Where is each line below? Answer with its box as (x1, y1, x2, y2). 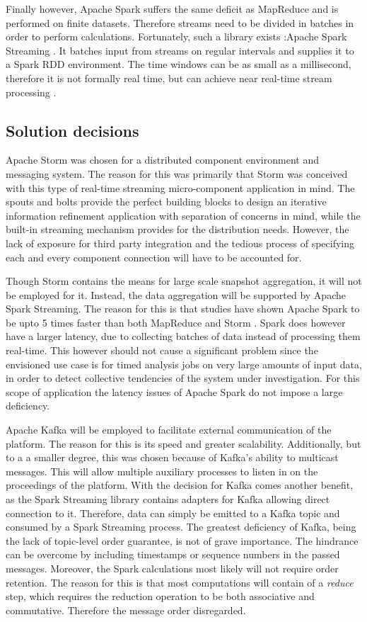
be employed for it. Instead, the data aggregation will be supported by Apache (6, 287, 346, 302)
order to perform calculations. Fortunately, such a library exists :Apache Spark (6, 29, 347, 44)
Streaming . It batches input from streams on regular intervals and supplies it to (6, 43, 354, 57)
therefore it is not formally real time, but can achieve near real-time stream (6, 70, 332, 85)
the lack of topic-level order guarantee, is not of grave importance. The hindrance (6, 533, 359, 548)
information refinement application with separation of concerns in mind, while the (6, 208, 361, 222)
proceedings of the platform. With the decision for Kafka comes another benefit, (6, 477, 354, 492)
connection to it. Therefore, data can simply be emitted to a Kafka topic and (6, 505, 340, 520)
